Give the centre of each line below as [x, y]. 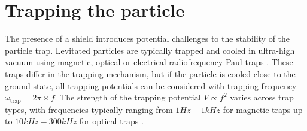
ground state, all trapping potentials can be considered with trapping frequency [151, 85]
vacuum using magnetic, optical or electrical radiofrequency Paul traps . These [149, 62]
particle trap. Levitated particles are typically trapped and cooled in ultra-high [150, 50]
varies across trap [262, 97]
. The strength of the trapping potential [128, 97]
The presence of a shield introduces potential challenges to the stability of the [148, 39]
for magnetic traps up [263, 109]
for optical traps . [111, 121]
